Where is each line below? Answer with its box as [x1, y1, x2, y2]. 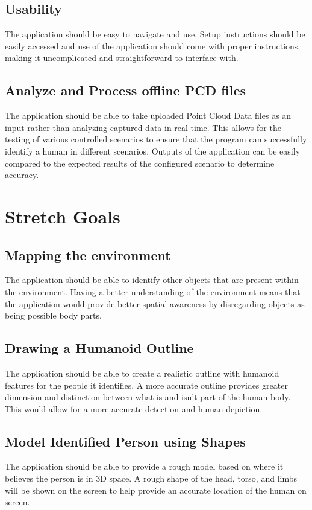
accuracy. [5, 168, 39, 181]
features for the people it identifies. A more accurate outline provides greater [5, 378, 288, 391]
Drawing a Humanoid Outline [5, 339, 194, 357]
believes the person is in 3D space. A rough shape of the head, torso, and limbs [5, 472, 298, 485]
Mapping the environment [5, 245, 171, 264]
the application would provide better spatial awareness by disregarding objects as [5, 297, 305, 310]
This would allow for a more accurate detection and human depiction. [5, 402, 263, 415]
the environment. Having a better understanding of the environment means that [5, 285, 301, 298]
